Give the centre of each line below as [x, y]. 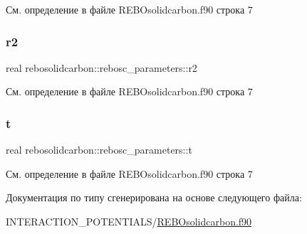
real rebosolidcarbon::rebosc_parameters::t [99, 150]
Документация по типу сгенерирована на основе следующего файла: [154, 197]
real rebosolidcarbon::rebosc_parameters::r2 [102, 67]
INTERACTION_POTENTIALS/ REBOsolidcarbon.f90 [129, 221]
